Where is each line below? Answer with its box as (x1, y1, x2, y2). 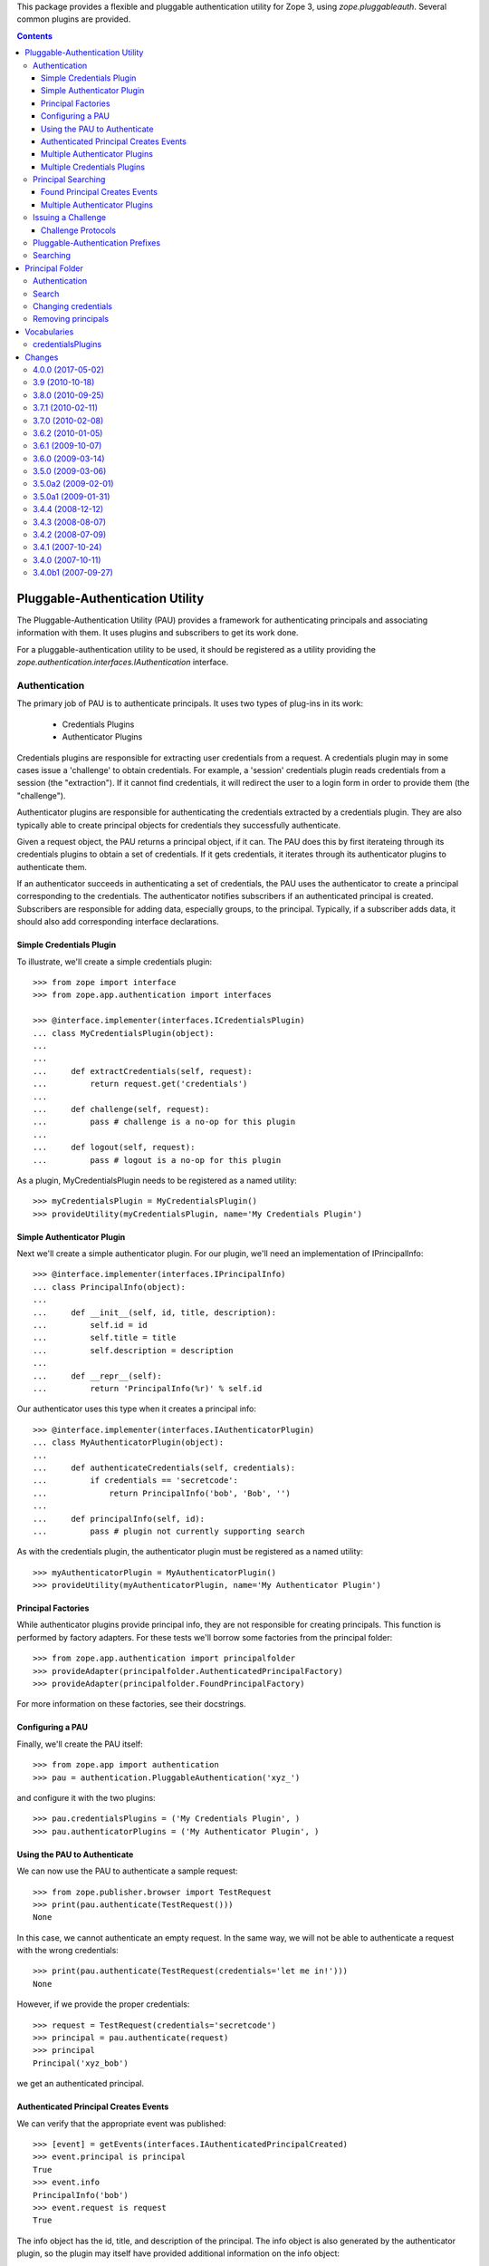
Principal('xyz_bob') (33, 2058, 129, 2068)
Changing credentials (33, 300, 113, 312)
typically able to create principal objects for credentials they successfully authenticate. (16, 819, 341, 830)
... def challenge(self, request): (33, 1104, 210, 1114)
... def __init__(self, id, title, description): (33, 1307, 276, 1318)
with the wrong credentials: (16, 1945, 120, 1956)
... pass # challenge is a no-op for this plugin (33, 1117, 296, 1128)
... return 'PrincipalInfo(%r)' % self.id (33, 1383, 263, 1393)
